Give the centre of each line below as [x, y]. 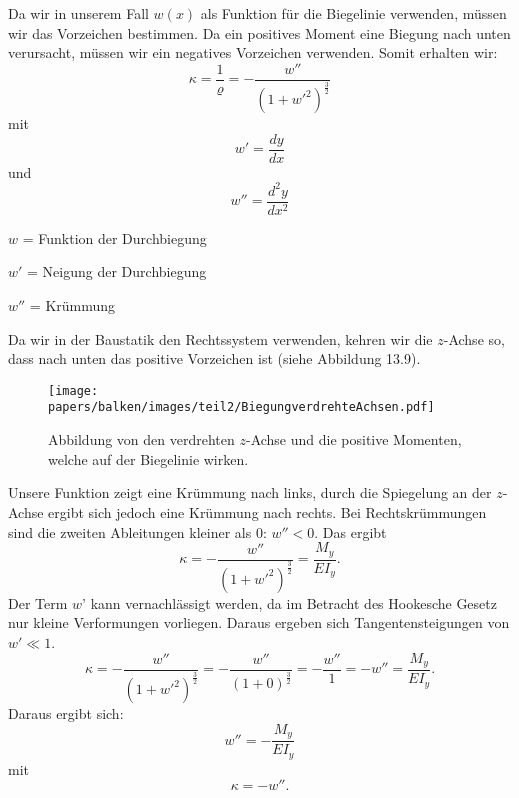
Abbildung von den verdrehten [141, 439]
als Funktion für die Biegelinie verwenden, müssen [353, 13]
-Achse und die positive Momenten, [353, 439]
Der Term [38, 602]
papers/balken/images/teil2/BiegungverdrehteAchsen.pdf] [241, 407]
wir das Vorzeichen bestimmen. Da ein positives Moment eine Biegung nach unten [259, 32]
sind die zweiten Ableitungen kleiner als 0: [137, 531]
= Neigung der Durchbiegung [117, 271]
